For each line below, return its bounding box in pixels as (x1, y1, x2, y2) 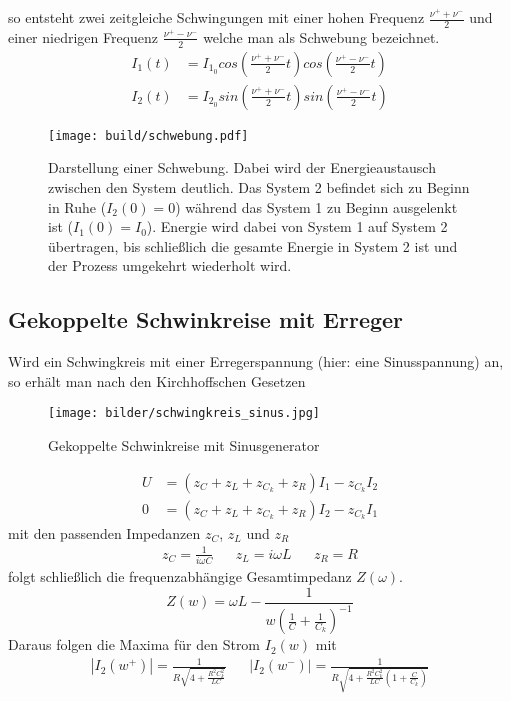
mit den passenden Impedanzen (8, 522, 201, 543)
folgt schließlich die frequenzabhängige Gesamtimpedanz (8, 566, 352, 587)
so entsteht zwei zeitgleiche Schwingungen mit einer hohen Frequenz (8, 7, 425, 27)
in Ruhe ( (48, 196, 107, 217)
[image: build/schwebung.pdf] (48, 128, 249, 143)
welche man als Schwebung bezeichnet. (203, 26, 440, 47)
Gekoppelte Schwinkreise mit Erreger (8, 304, 404, 335)
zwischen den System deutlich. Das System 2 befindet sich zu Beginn (48, 176, 470, 197)
